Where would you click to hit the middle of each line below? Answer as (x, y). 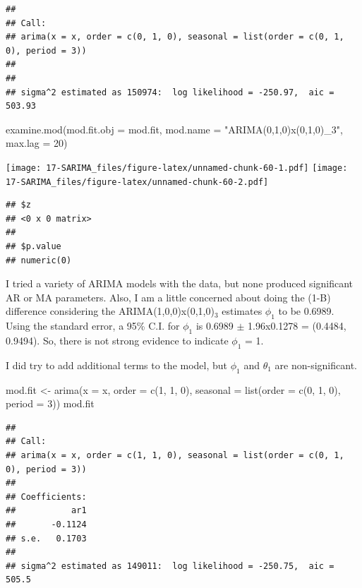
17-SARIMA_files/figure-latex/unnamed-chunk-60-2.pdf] (137, 182)
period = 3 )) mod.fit (50, 403)
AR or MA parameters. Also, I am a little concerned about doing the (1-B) (168, 297)
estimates (242, 311)
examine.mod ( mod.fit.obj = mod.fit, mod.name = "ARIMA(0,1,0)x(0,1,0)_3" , (174, 129)
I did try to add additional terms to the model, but (117, 365)
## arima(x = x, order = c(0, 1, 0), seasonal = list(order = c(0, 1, (175, 37)
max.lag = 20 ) (37, 143)
